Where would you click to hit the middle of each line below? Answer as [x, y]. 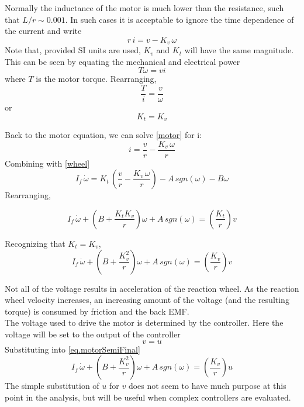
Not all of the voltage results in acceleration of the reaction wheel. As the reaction [152, 288]
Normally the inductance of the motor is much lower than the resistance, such [144, 8]
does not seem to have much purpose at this [207, 386]
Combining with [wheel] [47, 163]
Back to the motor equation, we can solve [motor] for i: [103, 135]
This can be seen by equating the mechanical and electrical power [122, 61]
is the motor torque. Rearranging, [96, 79]
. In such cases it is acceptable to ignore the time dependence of [179, 19]
